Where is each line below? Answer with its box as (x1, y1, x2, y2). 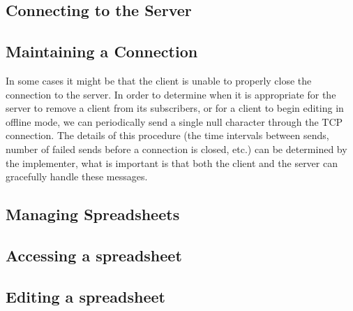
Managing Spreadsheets (6, 203, 180, 225)
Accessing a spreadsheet (6, 244, 182, 266)
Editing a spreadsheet (6, 285, 166, 307)
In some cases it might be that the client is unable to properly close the (6, 73, 312, 87)
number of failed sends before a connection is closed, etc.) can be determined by (6, 141, 347, 156)
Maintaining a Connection (6, 41, 198, 62)
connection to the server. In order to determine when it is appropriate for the (6, 87, 336, 101)
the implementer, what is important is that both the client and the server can (6, 155, 338, 170)
